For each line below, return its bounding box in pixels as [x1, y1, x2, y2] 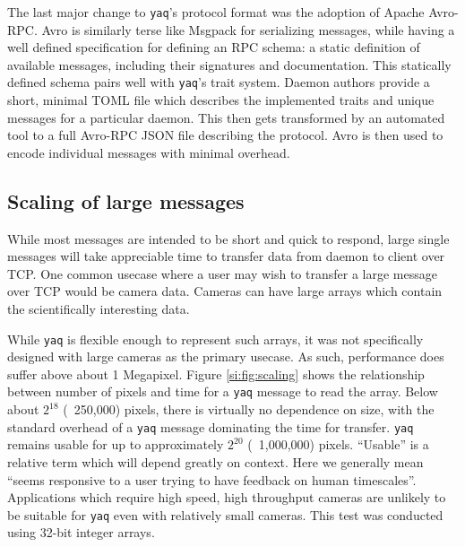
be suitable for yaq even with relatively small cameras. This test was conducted [7, 505, 443, 524]
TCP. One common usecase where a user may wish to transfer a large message [7, 264, 437, 282]
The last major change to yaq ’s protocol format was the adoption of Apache [7, 3, 425, 21]
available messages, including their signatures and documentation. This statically [7, 55, 452, 74]
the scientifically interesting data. [7, 300, 190, 318]
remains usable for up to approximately [7, 435, 224, 454]
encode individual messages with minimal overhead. [7, 143, 290, 161]
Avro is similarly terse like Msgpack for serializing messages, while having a [41, 20, 455, 39]
